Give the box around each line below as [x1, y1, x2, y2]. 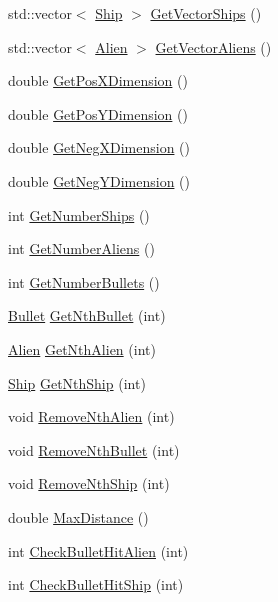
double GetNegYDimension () [8, 170, 190, 191]
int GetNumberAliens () [8, 238, 155, 259]
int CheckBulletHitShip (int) [8, 574, 184, 595]
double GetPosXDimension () [8, 70, 188, 91]
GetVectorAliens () [155, 36, 272, 57]
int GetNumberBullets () [8, 271, 160, 292]
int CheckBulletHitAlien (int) [8, 540, 189, 561]
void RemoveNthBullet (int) [8, 439, 180, 460]
